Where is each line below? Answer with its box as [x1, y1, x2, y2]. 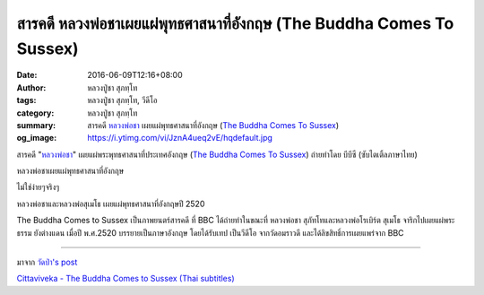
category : [16, 108, 55, 118]
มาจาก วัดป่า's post [16, 256, 78, 268]
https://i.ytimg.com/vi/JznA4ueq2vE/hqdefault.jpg [87, 133, 273, 143]
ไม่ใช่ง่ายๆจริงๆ [16, 182, 60, 193]
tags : [16, 95, 37, 106]
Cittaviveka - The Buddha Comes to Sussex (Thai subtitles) [16, 273, 235, 284]
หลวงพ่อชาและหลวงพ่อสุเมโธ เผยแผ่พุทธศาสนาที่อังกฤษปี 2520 [16, 198, 205, 209]
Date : [16, 70, 38, 81]
